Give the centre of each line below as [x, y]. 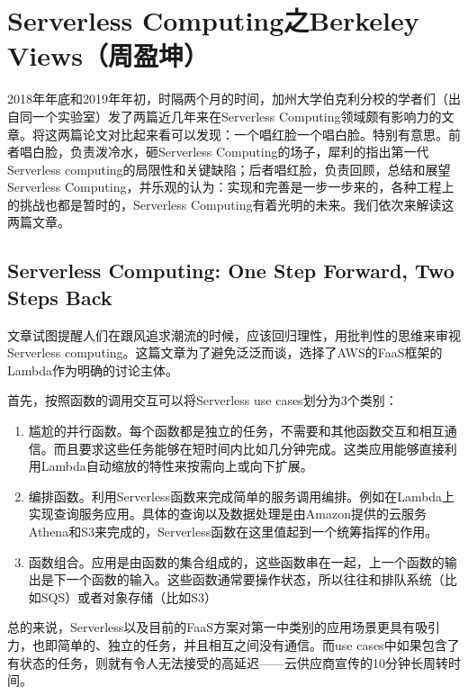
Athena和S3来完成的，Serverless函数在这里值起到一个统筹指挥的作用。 [233, 531]
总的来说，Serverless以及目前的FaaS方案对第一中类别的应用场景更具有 [211, 627]
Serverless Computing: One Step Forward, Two [231, 271]
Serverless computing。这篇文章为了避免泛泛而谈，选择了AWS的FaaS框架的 [225, 352]
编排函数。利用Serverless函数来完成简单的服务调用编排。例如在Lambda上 [242, 496]
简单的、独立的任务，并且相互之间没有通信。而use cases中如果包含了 [258, 644]
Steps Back [60, 297]
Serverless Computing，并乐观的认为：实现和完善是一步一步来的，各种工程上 [231, 187]
